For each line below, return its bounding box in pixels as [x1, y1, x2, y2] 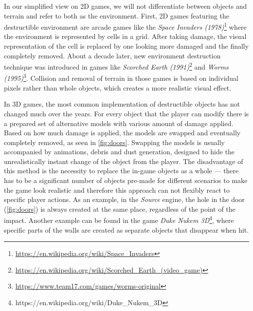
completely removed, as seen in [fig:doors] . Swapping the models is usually [4, 137, 225, 147]
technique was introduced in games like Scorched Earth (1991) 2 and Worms [4, 60, 229, 72]
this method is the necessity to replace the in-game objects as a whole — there [4, 165, 239, 176]
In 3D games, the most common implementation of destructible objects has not [4, 99, 240, 109]
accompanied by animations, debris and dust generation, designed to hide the [4, 146, 235, 157]
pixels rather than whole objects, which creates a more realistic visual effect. [4, 82, 232, 92]
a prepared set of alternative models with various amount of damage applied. [4, 118, 234, 128]
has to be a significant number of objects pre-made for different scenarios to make [4, 175, 248, 185]
